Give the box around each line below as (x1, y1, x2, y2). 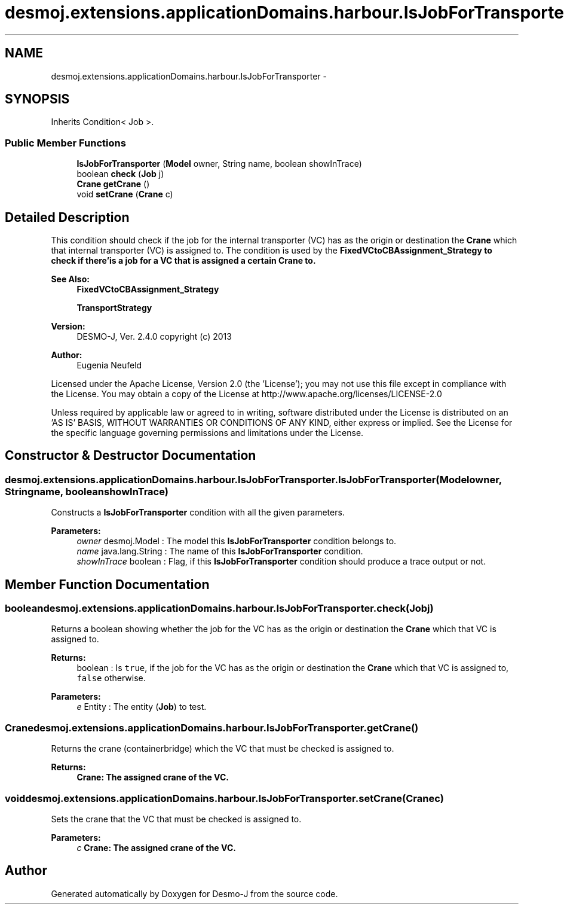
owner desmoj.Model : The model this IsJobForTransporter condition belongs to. (76, 536, 397, 547)
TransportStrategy (76, 303, 152, 313)
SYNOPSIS (5, 91, 70, 107)
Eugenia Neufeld (76, 360, 142, 371)
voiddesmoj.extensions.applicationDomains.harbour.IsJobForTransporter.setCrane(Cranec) (5, 792, 444, 804)
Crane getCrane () (76, 179, 150, 190)
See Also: (51, 274, 90, 285)
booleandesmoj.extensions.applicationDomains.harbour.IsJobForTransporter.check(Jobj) (5, 602, 434, 615)
